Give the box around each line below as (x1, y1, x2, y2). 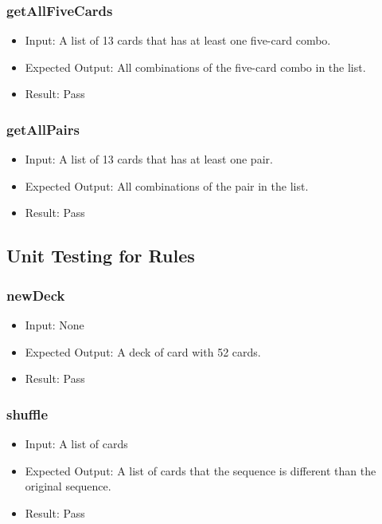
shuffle (6, 404, 49, 424)
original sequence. (25, 478, 111, 494)
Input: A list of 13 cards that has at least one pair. (25, 151, 273, 167)
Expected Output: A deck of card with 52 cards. (25, 343, 261, 360)
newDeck (6, 285, 65, 305)
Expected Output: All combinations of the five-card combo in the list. (25, 58, 366, 75)
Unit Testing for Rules (6, 243, 195, 268)
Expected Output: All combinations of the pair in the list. (25, 177, 309, 194)
